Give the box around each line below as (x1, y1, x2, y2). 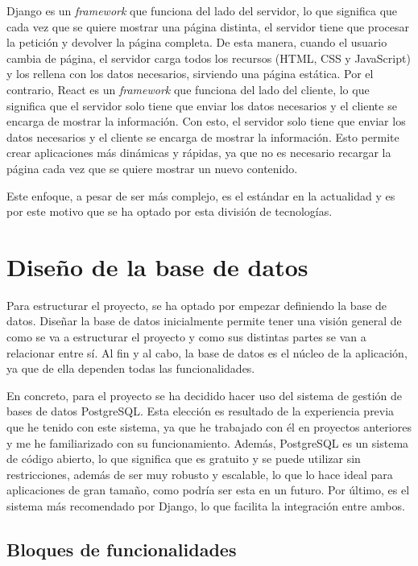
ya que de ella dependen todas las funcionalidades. (6, 360, 255, 377)
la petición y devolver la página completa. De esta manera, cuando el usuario (6, 34, 387, 51)
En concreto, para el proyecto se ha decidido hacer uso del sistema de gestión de (6, 386, 403, 403)
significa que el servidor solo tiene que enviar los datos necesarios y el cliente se (6, 97, 397, 114)
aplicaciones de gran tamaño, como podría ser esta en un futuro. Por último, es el (6, 481, 410, 498)
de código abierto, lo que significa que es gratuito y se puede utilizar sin (6, 450, 361, 467)
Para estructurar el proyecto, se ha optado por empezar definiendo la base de (6, 296, 387, 313)
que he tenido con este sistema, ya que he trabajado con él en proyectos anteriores (6, 419, 412, 435)
